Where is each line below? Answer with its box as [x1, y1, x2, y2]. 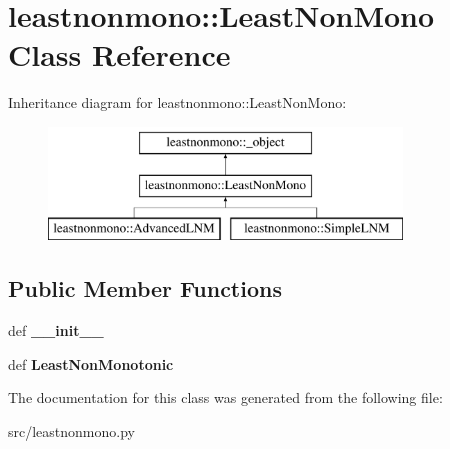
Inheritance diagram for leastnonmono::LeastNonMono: [8, 92, 347, 113]
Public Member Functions [8, 273, 282, 304]
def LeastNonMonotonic [8, 353, 174, 374]
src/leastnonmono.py [8, 420, 135, 441]
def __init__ [8, 320, 104, 341]
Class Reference [8, 34, 231, 75]
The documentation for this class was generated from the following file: [8, 387, 443, 408]
